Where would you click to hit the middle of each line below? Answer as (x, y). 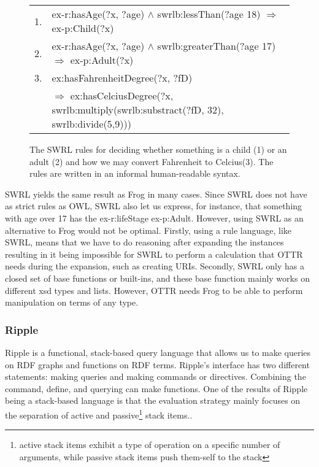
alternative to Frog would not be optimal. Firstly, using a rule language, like (148, 230)
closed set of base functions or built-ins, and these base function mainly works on (157, 278)
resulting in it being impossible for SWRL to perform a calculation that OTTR (154, 254)
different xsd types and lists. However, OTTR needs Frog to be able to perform (154, 290)
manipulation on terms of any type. (72, 302)
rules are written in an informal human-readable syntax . (135, 173)
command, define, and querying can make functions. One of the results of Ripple (156, 388)
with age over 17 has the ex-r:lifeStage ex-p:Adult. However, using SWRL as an (154, 218)
